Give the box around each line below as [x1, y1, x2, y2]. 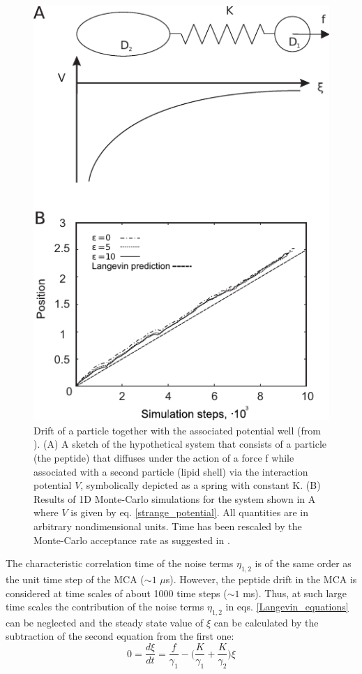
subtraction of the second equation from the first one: [6, 629, 234, 643]
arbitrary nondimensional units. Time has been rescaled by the [33, 518, 302, 533]
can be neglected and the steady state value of [6, 615, 204, 629]
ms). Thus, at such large [243, 585, 347, 600]
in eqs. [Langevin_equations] [225, 599, 349, 614]
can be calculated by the [213, 615, 319, 629]
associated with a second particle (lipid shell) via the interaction [33, 464, 308, 478]
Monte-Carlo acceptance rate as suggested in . [33, 532, 230, 547]
